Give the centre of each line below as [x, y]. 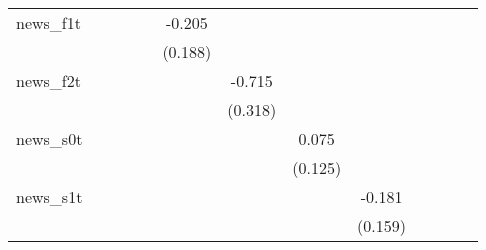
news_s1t [49, 196]
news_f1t [48, 22]
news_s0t [49, 138]
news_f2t [48, 80]
